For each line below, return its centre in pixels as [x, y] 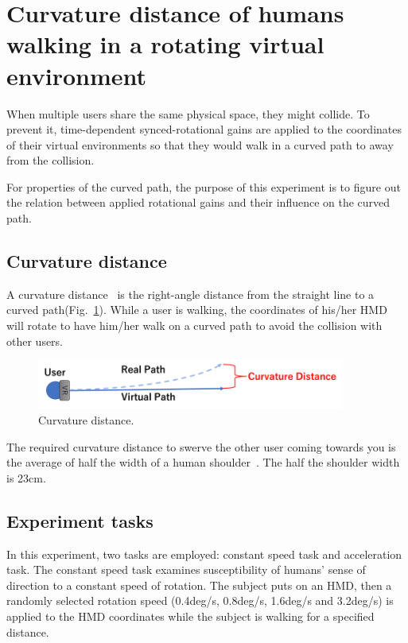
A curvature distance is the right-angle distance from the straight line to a [190, 294]
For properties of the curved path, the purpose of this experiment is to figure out [204, 186]
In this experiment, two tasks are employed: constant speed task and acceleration [204, 554]
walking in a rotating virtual [165, 44]
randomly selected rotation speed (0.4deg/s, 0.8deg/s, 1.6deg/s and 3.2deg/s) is [200, 600]
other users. [35, 341]
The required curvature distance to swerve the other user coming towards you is [201, 446]
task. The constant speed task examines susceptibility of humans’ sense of [186, 569]
